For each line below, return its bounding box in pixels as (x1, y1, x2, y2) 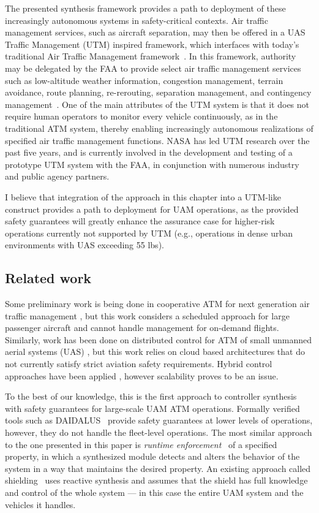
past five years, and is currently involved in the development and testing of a (5, 146, 293, 159)
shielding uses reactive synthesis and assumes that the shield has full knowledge (5, 474, 308, 487)
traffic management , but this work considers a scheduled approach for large (5, 309, 290, 322)
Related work (5, 268, 92, 287)
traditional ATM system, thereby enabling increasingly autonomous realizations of (5, 121, 313, 134)
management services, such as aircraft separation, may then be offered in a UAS (5, 26, 306, 39)
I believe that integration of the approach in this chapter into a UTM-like (5, 190, 281, 203)
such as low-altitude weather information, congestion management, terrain (5, 74, 283, 86)
